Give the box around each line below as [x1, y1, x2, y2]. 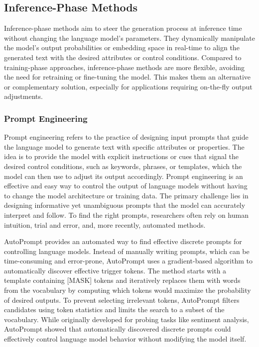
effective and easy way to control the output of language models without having [4, 180, 248, 191]
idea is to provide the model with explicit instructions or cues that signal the [4, 151, 239, 162]
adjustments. [4, 91, 43, 101]
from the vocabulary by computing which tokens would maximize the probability [4, 285, 251, 295]
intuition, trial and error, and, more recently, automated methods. [4, 219, 206, 230]
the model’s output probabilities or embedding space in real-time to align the [4, 42, 240, 53]
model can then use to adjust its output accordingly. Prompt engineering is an [4, 171, 243, 181]
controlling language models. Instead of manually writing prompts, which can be [4, 246, 250, 256]
